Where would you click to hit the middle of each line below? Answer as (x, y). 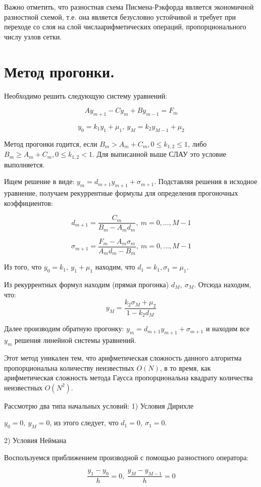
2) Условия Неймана (35, 440)
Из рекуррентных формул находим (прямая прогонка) (87, 284)
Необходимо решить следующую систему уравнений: (86, 95)
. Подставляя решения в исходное (206, 181)
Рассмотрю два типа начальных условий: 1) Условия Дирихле (99, 405)
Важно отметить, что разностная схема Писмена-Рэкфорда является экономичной (129, 7)
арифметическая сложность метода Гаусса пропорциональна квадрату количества (128, 378)
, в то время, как (185, 367)
